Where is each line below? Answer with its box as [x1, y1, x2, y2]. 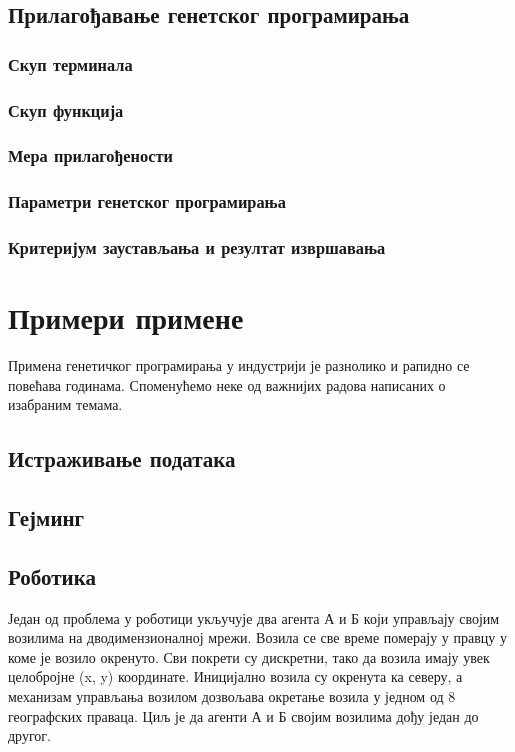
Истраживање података [8, 443, 236, 474]
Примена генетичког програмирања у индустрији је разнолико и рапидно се [8, 355, 470, 376]
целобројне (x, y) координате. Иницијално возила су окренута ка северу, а [8, 666, 463, 687]
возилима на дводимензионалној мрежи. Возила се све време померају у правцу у [8, 627, 507, 648]
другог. [8, 725, 51, 746]
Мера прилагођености [8, 143, 173, 168]
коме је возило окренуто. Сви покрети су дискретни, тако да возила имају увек [8, 646, 490, 667]
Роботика [8, 560, 96, 591]
